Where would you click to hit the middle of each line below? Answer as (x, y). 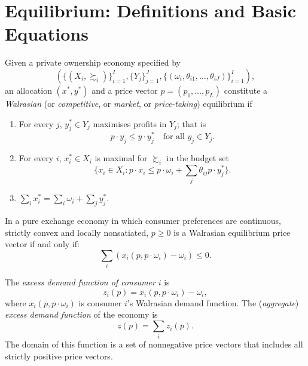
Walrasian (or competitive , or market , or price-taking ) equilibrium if (129, 103)
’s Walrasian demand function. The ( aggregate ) (213, 302)
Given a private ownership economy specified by (93, 62)
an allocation (28, 90)
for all (174, 137)
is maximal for (121, 158)
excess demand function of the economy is (81, 314)
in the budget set (198, 158)
